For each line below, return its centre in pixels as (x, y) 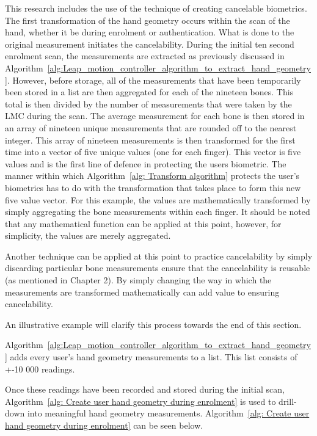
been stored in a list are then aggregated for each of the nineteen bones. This (149, 92)
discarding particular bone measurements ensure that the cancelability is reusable (158, 268)
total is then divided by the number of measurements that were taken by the (148, 104)
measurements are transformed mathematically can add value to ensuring (142, 292)
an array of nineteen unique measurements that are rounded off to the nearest (151, 127)
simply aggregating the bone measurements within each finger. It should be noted (158, 212)
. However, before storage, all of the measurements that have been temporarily (154, 80)
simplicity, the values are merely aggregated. (88, 235)
